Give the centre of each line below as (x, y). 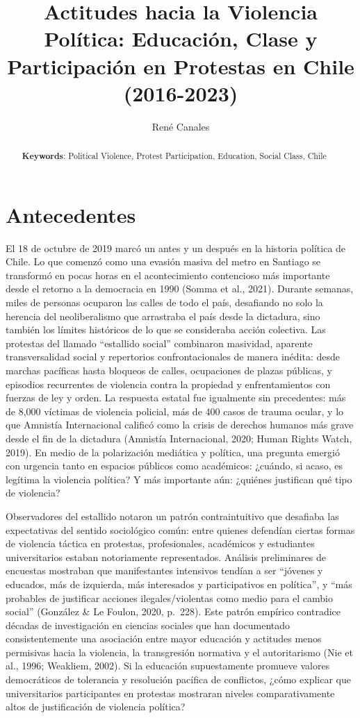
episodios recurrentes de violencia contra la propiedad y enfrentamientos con (168, 384)
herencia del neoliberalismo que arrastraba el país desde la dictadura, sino (163, 316)
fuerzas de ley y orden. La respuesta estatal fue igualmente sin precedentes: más (176, 398)
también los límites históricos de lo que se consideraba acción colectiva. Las (166, 329)
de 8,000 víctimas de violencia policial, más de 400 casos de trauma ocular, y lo (175, 411)
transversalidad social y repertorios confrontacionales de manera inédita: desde (173, 357)
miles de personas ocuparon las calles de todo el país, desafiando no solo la (164, 302)
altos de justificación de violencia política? (96, 707)
